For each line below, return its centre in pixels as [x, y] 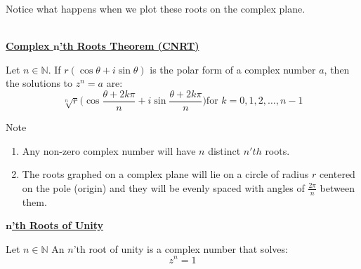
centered [337, 174]
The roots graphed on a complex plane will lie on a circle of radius [165, 174]
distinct [224, 150]
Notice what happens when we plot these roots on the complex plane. [156, 8]
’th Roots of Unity [58, 225]
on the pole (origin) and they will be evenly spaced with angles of [163, 187]
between [337, 187]
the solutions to [39, 83]
